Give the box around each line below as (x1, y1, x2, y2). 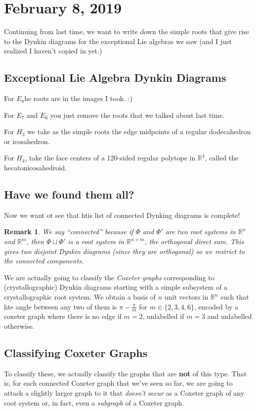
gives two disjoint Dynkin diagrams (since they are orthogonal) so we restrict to (4, 246, 245, 256)
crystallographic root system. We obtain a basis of (4, 292, 156, 302)
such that (220, 292, 249, 302)
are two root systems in (165, 226, 236, 237)
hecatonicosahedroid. (4, 162, 67, 173)
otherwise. (4, 321, 35, 331)
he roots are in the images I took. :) (24, 93, 132, 103)
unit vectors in (164, 292, 209, 302)
